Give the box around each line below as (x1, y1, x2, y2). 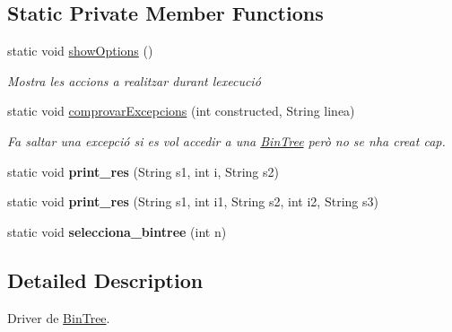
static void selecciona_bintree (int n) (7, 222, 227, 240)
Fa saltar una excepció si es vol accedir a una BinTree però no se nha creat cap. (7, 131, 446, 150)
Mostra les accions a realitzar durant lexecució (7, 71, 261, 90)
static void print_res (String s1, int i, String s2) (7, 162, 279, 180)
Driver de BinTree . (7, 308, 110, 327)
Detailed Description (7, 266, 204, 293)
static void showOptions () (7, 41, 153, 60)
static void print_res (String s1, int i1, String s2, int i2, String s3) (7, 192, 378, 211)
